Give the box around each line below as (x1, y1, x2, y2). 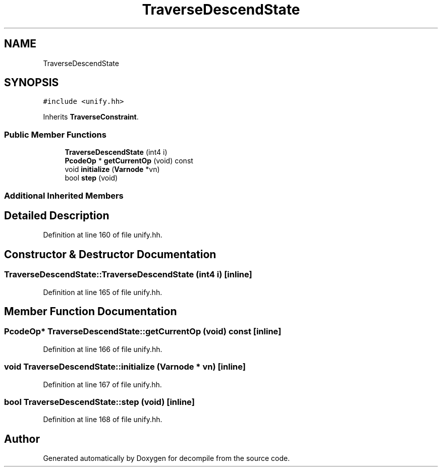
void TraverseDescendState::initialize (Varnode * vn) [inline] (4, 362, 246, 372)
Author (4, 432, 40, 445)
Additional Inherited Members (4, 190, 124, 201)
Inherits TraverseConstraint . (43, 112, 139, 122)
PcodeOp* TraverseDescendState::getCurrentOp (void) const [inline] (4, 326, 282, 337)
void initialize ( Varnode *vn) (65, 165, 160, 174)
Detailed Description (4, 209, 109, 222)
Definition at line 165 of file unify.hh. (43, 287, 162, 297)
